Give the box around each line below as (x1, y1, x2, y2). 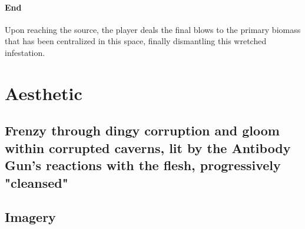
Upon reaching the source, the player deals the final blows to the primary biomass (5, 23, 301, 35)
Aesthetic (5, 81, 82, 105)
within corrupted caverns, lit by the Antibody (5, 138, 291, 157)
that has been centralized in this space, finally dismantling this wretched (5, 35, 267, 47)
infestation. (5, 46, 45, 58)
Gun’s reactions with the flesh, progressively (5, 156, 281, 174)
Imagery (5, 208, 56, 226)
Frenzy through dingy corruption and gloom (5, 121, 280, 140)
